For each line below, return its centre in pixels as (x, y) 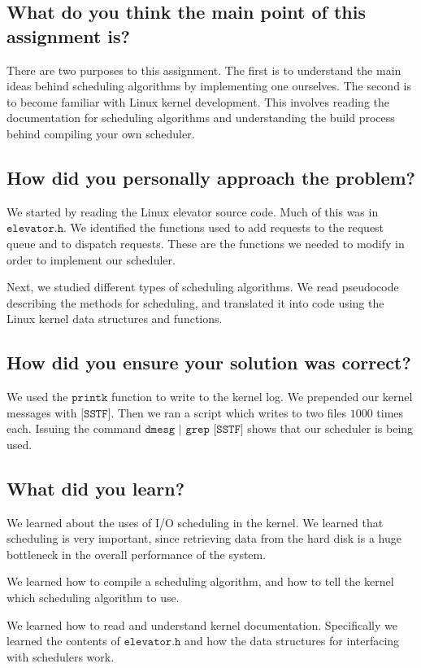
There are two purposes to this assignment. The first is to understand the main (204, 70)
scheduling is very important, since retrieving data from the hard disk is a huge (204, 538)
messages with (42, 412)
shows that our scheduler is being (330, 428)
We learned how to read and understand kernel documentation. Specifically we (202, 624)
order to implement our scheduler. (91, 259)
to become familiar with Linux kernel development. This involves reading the (198, 101)
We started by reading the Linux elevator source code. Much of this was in (193, 211)
